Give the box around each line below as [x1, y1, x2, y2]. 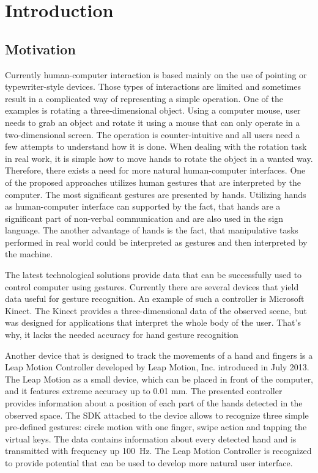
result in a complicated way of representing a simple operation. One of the [5, 92, 283, 105]
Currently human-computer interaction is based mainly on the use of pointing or [5, 68, 307, 81]
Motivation [5, 39, 76, 58]
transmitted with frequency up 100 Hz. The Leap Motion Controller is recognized [5, 444, 312, 457]
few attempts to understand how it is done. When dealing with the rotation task [5, 140, 307, 153]
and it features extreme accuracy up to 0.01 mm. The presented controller [5, 384, 283, 397]
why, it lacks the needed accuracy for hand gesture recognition [5, 328, 239, 341]
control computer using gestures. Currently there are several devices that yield [5, 280, 299, 293]
